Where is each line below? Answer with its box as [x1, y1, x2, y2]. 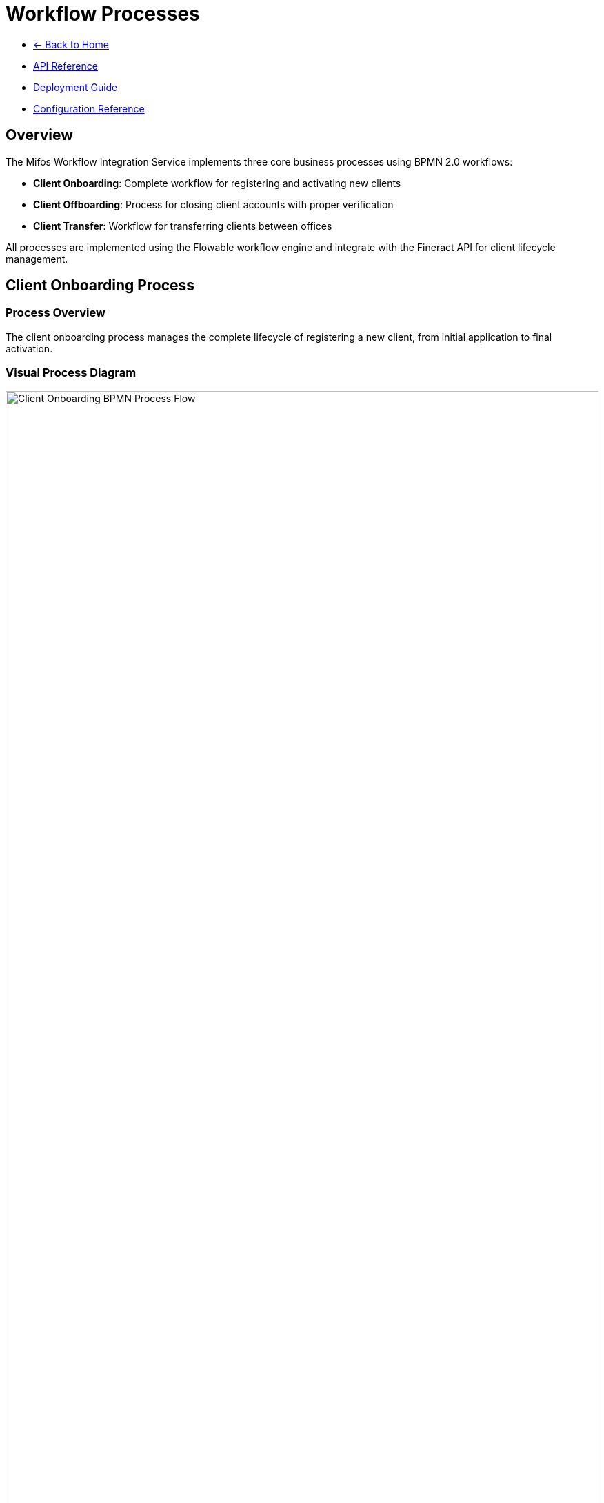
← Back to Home [33, 38, 109, 50]
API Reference [33, 59, 98, 72]
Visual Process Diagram [6, 366, 137, 380]
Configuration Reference [33, 102, 145, 115]
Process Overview [6, 306, 105, 320]
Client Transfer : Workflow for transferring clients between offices [33, 219, 332, 232]
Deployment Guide [33, 81, 118, 93]
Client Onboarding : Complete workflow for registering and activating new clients [33, 177, 401, 189]
